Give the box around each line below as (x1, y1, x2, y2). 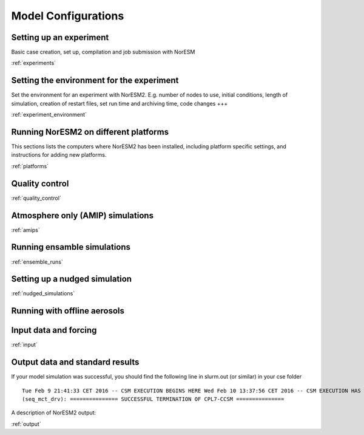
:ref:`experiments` (11, 60, 56, 67)
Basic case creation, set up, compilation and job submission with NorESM (11, 49, 195, 56)
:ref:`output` (11, 420, 42, 428)
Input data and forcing (11, 325, 97, 335)
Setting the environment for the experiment (11, 75, 179, 86)
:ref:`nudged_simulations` (11, 290, 75, 297)
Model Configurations (11, 9, 124, 22)
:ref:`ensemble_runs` (11, 258, 63, 265)
